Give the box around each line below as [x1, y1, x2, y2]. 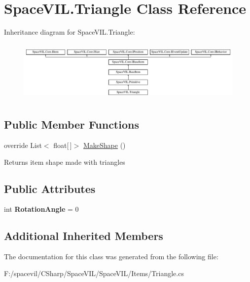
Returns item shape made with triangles [4, 156, 125, 167]
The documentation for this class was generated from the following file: [4, 251, 218, 262]
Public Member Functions [4, 117, 139, 132]
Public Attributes [4, 181, 96, 196]
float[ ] [53, 140, 72, 150]
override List [4, 140, 42, 150]
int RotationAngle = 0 [4, 204, 79, 214]
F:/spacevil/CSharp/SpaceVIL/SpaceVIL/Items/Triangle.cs [4, 268, 184, 278]
